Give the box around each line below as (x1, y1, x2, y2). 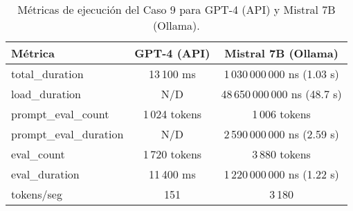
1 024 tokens (143, 106, 202, 122)
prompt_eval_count (11, 106, 109, 122)
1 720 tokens (143, 146, 202, 162)
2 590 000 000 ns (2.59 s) (224, 126, 339, 142)
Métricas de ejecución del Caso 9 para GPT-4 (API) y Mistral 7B (17, 1, 336, 17)
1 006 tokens (252, 106, 311, 122)
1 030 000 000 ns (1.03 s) (224, 66, 339, 82)
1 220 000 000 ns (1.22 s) (224, 166, 339, 182)
